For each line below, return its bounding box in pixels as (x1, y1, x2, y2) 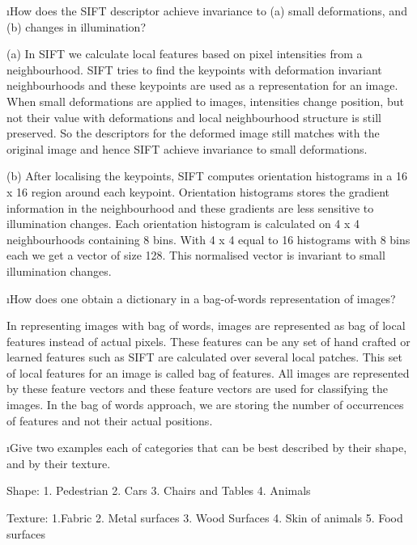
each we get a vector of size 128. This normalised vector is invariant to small (6, 247, 385, 264)
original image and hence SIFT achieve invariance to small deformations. (6, 140, 368, 157)
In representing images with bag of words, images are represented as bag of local (6, 317, 406, 334)
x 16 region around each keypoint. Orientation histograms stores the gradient (6, 183, 390, 200)
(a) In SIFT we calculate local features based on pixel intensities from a (6, 45, 363, 62)
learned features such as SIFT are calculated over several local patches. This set (6, 349, 402, 365)
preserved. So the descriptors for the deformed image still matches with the (6, 125, 380, 142)
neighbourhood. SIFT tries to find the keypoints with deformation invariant (6, 61, 382, 78)
